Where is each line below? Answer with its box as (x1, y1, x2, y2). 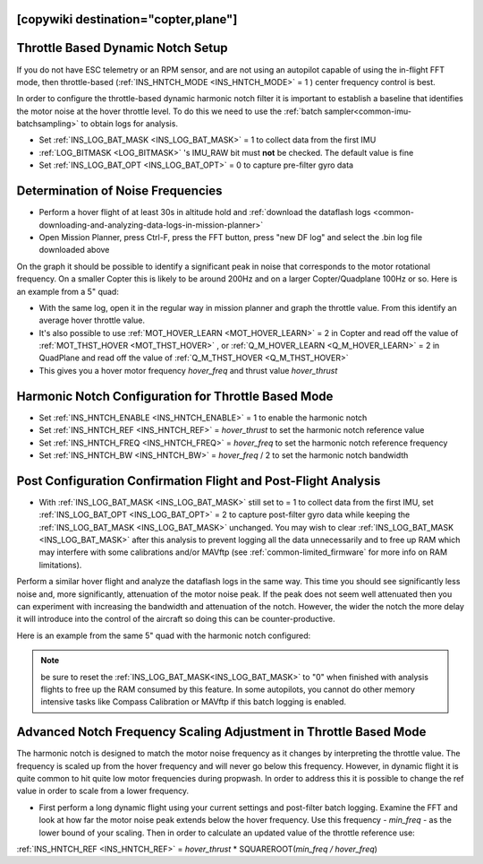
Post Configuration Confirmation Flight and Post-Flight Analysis (16, 473, 381, 488)
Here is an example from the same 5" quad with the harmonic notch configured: (16, 630, 311, 641)
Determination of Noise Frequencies (16, 184, 223, 199)
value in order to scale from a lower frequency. (16, 785, 190, 797)
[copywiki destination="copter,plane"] (16, 12, 238, 27)
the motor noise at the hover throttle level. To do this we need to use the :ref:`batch (16, 106, 323, 117)
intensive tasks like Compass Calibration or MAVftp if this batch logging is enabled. (40, 696, 347, 707)
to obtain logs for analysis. (80, 118, 179, 129)
